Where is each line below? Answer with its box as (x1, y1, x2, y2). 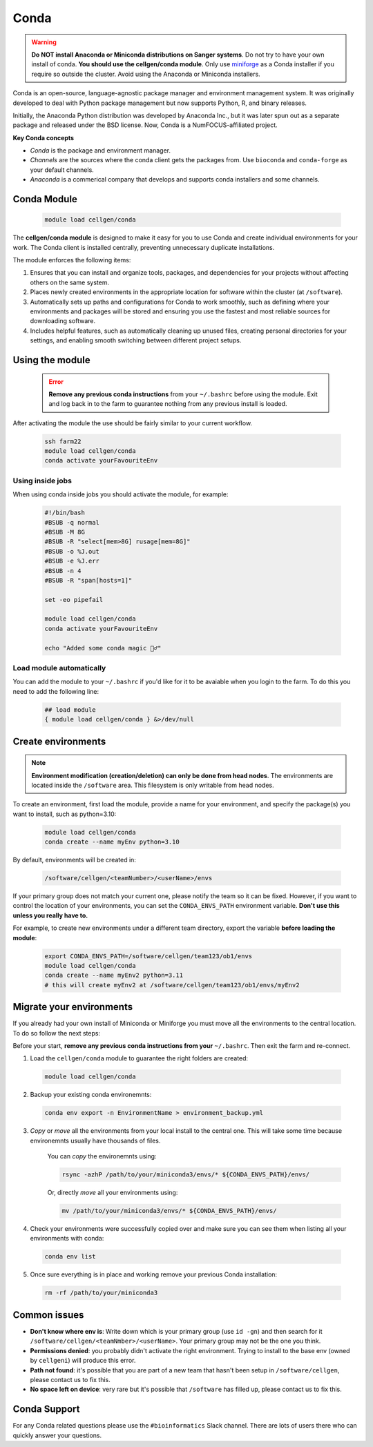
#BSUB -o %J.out (44, 547, 100, 555)
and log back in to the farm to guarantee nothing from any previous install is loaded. (48, 400, 287, 408)
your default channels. (30, 166, 95, 174)
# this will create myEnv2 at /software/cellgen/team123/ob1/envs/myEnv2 (44, 981, 300, 989)
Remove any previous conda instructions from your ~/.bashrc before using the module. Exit (48, 390, 318, 398)
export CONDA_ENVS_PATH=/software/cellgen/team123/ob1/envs (44, 952, 253, 960)
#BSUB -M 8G (44, 528, 86, 536)
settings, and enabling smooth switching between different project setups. (30, 336, 242, 344)
